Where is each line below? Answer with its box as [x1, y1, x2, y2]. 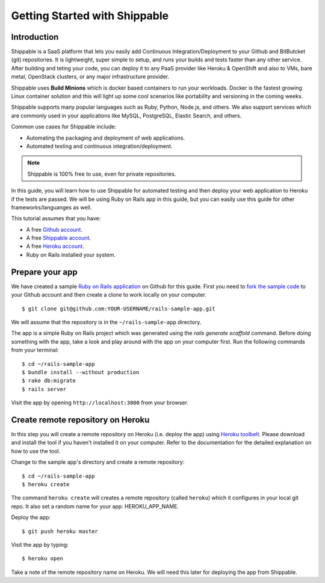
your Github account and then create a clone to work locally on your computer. [11, 291, 207, 298]
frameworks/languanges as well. [11, 203, 92, 211]
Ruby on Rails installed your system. [26, 251, 116, 258]
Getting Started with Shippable [11, 9, 169, 22]
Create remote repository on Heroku [11, 415, 150, 425]
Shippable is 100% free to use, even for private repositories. [27, 170, 176, 177]
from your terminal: [11, 347, 59, 354]
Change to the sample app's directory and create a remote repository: [11, 458, 185, 466]
